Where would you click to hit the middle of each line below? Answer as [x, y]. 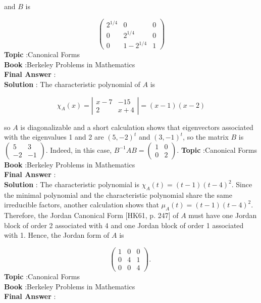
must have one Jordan [223, 215]
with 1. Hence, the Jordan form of [57, 235]
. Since [242, 184]
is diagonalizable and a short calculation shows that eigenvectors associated [137, 127]
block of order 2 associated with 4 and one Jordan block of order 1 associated [124, 225]
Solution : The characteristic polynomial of [72, 84]
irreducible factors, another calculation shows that [82, 205]
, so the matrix [206, 137]
